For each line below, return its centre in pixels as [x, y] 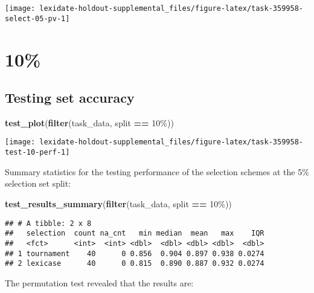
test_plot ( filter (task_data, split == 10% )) [89, 122]
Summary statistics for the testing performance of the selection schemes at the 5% [157, 171]
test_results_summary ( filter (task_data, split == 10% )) [118, 203]
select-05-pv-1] [37, 18]
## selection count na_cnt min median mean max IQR [135, 233]
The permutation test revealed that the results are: [99, 282]
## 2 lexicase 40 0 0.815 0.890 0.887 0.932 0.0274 [135, 264]
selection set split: [38, 183]
